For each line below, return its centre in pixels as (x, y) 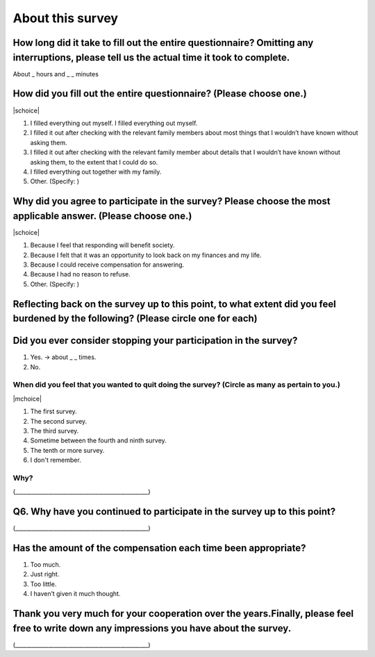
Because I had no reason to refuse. (81, 274)
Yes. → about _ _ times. (63, 357)
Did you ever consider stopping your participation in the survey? (155, 341)
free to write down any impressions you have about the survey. (152, 628)
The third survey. (55, 431)
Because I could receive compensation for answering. (107, 265)
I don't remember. (56, 460)
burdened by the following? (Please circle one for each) (135, 318)
